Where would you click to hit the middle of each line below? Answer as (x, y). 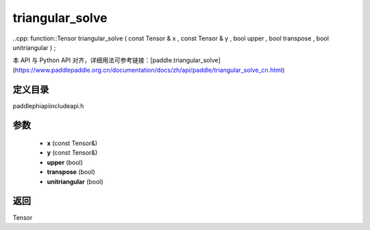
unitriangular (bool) (75, 181)
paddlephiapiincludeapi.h (48, 105)
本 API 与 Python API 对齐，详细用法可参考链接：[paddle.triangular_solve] (116, 60)
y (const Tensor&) (72, 153)
